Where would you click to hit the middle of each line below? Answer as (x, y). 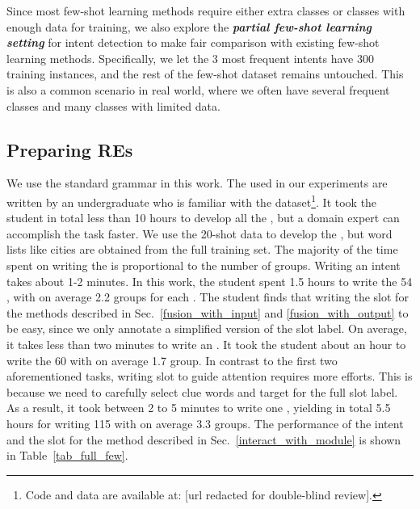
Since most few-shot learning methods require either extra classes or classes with (206, 11)
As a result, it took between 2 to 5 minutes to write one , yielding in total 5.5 (199, 408)
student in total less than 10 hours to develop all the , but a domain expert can (203, 218)
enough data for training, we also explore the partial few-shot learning (189, 26)
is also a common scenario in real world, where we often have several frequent (198, 89)
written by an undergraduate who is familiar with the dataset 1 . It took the (192, 200)
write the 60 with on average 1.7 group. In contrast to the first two (172, 360)
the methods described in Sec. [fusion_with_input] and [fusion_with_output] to (208, 312)
